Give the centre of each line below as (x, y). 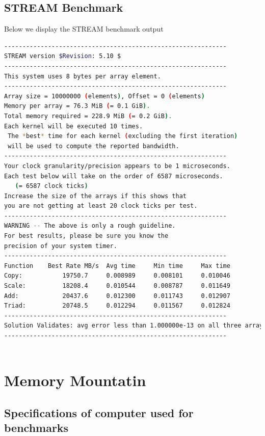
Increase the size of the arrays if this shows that (95, 196)
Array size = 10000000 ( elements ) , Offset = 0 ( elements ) (104, 96)
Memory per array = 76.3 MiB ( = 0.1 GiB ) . (77, 106)
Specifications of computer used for (99, 412)
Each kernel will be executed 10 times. (74, 126)
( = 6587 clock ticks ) (51, 186)
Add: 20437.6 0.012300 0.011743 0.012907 (117, 296)
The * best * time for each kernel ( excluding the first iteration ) (123, 136)
